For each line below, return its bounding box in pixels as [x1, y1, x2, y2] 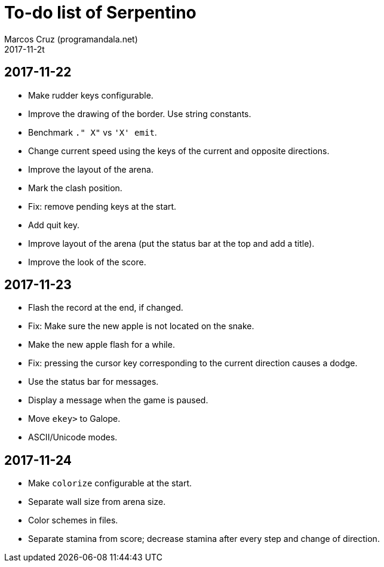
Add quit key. [28, 219, 80, 230]
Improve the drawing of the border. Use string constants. [28, 108, 251, 119]
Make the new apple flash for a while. [28, 339, 175, 350]
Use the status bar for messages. [28, 376, 159, 387]
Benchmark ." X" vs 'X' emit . [28, 127, 157, 137]
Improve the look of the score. [28, 256, 146, 267]
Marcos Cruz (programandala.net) [4, 33, 138, 44]
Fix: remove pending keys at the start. [28, 201, 177, 212]
